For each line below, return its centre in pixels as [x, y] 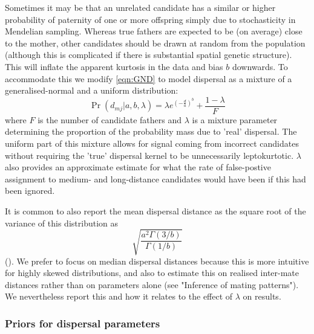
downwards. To [260, 66]
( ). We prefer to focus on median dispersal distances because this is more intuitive [157, 261]
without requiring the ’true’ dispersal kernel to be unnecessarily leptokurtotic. [149, 155]
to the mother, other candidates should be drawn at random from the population [155, 43]
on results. [262, 296]
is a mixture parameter [235, 119]
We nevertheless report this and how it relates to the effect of [119, 296]
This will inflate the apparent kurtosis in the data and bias [114, 66]
